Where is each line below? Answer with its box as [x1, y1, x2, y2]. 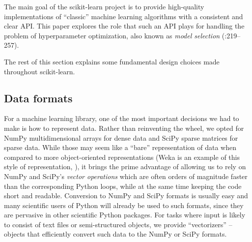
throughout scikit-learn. [4, 66, 75, 76]
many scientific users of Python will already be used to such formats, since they [4, 200, 244, 210]
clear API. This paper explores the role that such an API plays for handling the [4, 21, 245, 31]
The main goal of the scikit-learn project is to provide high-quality [4, 1, 204, 11]
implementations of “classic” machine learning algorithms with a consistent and [4, 11, 243, 21]
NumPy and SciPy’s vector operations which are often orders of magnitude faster [4, 171, 248, 181]
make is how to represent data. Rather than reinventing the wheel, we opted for [4, 122, 244, 133]
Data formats [4, 90, 73, 105]
